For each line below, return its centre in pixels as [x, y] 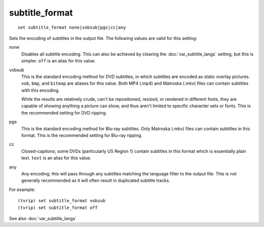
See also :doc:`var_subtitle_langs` [43, 218]
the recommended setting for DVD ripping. [64, 113]
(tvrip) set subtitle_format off [58, 208]
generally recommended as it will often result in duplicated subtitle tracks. [96, 181]
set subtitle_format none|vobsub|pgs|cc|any [72, 27]
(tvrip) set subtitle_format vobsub [62, 201]
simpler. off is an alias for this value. [58, 61]
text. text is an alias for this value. [56, 158]
